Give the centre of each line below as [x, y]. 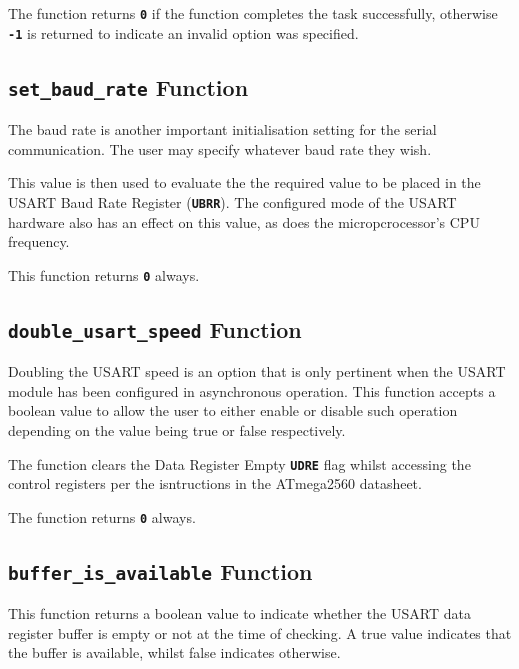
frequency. [39, 241]
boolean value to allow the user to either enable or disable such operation [233, 410]
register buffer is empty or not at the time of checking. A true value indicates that [260, 632]
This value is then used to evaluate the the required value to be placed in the [244, 182]
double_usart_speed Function [155, 328]
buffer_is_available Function [160, 570]
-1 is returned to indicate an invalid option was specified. [183, 32]
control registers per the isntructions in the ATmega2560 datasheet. [215, 483]
